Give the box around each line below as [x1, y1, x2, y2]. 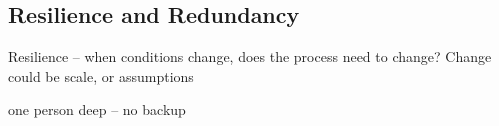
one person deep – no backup [8, 99, 186, 120]
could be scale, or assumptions [8, 65, 194, 86]
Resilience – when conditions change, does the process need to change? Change [8, 46, 492, 67]
